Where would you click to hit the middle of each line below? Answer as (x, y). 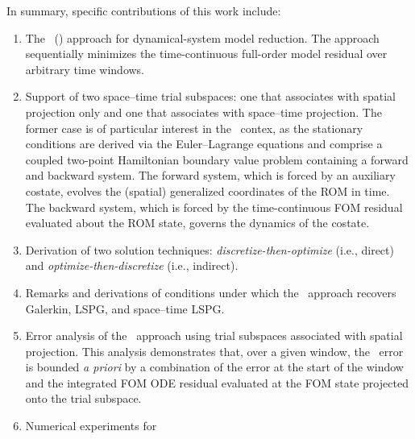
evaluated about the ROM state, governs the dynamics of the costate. (197, 223)
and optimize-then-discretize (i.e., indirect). (132, 265)
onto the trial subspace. (83, 398)
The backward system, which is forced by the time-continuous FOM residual (214, 207)
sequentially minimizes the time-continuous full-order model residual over (206, 54)
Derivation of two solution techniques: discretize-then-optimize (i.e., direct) (210, 249)
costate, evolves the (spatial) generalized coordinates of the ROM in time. (207, 191)
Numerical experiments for (91, 426)
